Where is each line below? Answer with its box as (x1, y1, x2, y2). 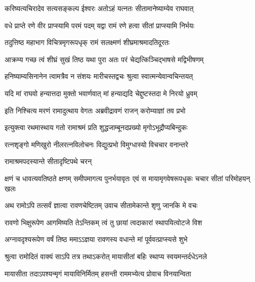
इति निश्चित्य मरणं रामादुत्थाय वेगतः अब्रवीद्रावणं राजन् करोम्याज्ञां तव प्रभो (5, 105, 186, 115)
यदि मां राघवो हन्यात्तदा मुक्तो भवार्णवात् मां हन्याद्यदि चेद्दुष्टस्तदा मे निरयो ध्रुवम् (5, 88, 197, 98)
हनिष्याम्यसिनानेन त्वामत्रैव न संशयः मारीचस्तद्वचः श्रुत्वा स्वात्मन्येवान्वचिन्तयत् (5, 71, 193, 82)
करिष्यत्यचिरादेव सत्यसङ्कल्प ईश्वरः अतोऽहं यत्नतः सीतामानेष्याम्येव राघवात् (5, 3, 194, 13)
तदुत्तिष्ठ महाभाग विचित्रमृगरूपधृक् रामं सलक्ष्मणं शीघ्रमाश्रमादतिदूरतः (5, 37, 170, 48)
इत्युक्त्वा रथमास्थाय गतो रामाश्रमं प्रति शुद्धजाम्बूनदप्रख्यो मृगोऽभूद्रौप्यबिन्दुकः (5, 122, 188, 133)
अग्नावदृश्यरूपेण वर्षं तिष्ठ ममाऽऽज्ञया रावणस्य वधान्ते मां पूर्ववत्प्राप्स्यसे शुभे (5, 234, 188, 245)
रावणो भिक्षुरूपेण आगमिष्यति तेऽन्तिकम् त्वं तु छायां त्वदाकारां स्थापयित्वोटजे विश (5, 217, 202, 227)
